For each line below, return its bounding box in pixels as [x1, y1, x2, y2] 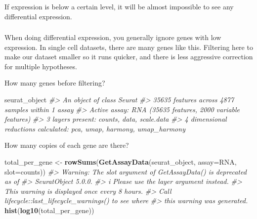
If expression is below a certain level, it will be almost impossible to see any [4, 1, 234, 11]
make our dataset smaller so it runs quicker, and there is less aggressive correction [4, 51, 253, 62]
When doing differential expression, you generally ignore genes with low [4, 32, 221, 43]
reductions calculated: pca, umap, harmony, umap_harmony [4, 123, 185, 133]
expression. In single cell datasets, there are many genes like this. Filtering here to [4, 42, 253, 52]
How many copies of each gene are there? [4, 140, 129, 150]
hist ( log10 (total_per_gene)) [4, 205, 94, 216]
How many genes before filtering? [4, 78, 105, 88]
